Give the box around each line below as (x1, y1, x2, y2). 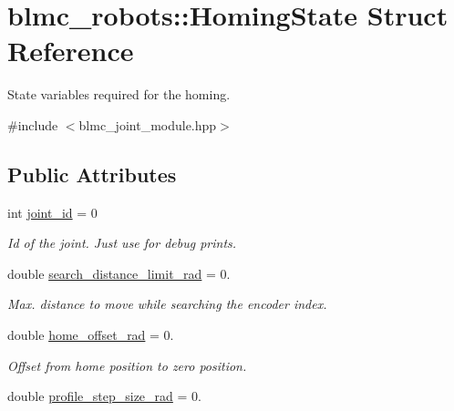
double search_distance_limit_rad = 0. (7, 263, 231, 283)
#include (7, 115, 58, 134)
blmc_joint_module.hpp (78, 115, 217, 134)
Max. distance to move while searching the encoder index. (7, 294, 327, 313)
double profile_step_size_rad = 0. (7, 386, 201, 406)
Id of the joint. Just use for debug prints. (7, 233, 237, 252)
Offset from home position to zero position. (7, 355, 247, 375)
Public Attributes (7, 159, 177, 188)
